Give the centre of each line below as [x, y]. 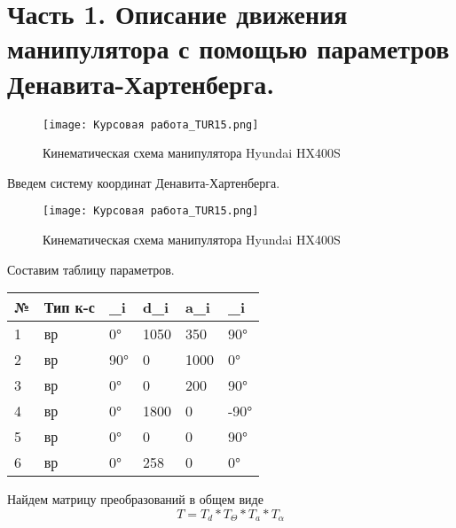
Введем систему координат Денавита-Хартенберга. [144, 182]
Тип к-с [69, 307]
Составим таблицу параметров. [91, 269]
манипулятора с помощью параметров [228, 48]
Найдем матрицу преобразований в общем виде [135, 499]
